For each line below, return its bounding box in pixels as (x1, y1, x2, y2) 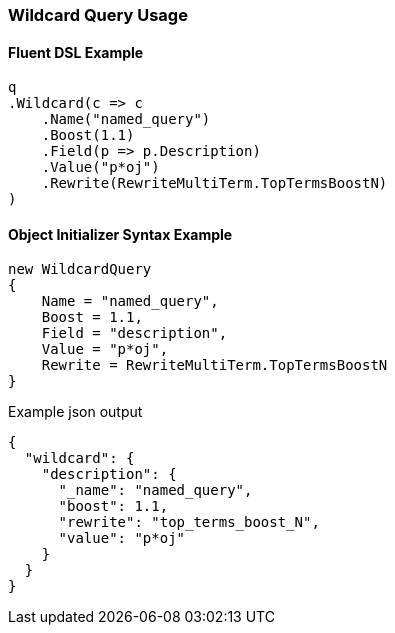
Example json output (8, 403, 143, 421)
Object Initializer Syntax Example (8, 225, 233, 243)
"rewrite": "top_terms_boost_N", (58, 514, 320, 531)
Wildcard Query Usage (8, 5, 188, 25)
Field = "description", (41, 325, 228, 342)
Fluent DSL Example (8, 43, 144, 61)
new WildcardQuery (8, 261, 152, 278)
